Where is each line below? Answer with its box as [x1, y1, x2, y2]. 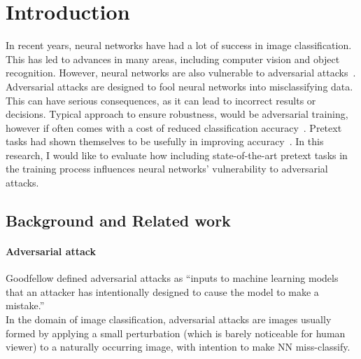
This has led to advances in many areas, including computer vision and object [6, 51, 340, 66]
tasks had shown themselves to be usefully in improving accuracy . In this [6, 134, 324, 149]
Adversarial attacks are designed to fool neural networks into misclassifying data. [6, 79, 353, 93]
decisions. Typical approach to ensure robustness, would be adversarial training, [6, 107, 348, 121]
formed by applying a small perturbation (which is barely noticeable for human [6, 325, 346, 340]
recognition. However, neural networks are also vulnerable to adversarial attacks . [6, 65, 356, 80]
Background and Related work [6, 210, 231, 231]
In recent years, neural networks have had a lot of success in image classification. [6, 38, 352, 53]
